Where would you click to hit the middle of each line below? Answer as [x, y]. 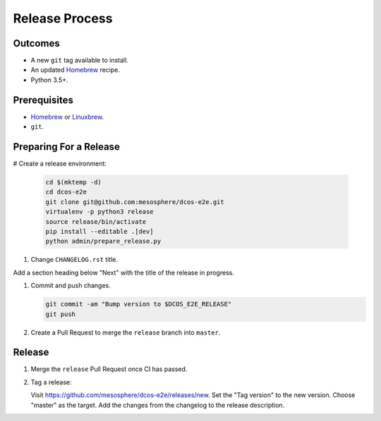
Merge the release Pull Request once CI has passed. [109, 369]
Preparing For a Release [66, 147]
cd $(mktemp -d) [74, 182]
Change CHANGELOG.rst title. [74, 260]
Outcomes [36, 43]
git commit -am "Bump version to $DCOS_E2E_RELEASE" [139, 304]
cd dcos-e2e [66, 192]
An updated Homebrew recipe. [75, 70]
